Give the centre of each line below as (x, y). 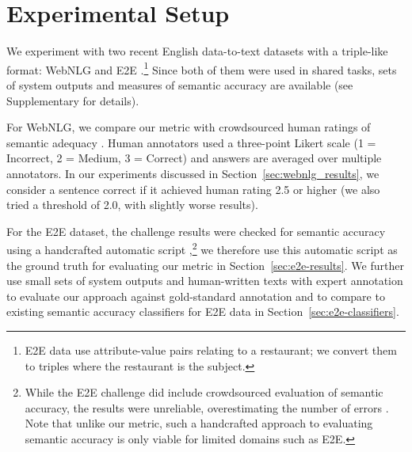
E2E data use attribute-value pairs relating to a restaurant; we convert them (211, 349)
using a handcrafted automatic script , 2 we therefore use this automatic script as (202, 248)
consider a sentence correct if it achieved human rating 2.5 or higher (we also (193, 189)
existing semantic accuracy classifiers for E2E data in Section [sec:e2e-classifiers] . (203, 311)
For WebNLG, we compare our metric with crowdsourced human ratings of (189, 127)
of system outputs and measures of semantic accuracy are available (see (180, 84)
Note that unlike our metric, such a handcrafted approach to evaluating (199, 423)
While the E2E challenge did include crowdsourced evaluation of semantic (204, 392)
